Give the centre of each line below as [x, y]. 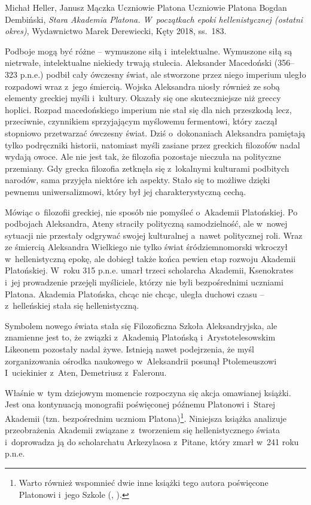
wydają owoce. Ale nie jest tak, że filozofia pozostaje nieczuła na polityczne [143, 156]
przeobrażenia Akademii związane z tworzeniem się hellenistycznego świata [142, 430]
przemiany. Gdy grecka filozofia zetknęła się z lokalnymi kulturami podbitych [147, 168]
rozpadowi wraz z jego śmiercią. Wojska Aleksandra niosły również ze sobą [142, 86]
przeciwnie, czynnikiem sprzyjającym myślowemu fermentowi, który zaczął [141, 121]
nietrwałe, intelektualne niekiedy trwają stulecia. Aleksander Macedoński [138, 63]
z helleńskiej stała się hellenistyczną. [72, 305]
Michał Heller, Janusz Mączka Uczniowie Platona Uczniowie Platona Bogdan [146, 7]
